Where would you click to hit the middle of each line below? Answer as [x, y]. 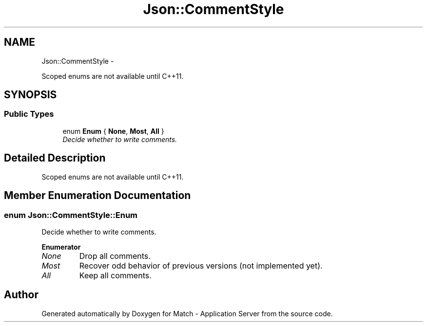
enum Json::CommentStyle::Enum [71, 215]
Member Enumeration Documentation [97, 196]
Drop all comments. [115, 256]
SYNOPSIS [30, 95]
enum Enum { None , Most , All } [113, 131]
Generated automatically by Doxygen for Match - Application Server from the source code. [187, 313]
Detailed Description [55, 158]
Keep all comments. [115, 275]
